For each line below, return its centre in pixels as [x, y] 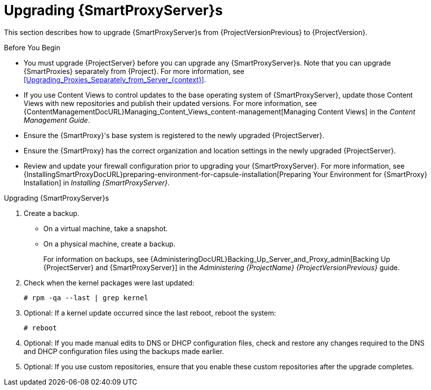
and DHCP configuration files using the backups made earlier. [124, 351]
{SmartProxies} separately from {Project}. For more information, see [134, 71]
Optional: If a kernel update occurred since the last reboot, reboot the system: [150, 313]
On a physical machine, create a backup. [110, 244]
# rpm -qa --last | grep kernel [86, 298]
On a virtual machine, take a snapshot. [106, 228]
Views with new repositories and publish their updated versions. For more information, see [170, 103]
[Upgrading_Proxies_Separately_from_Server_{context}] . [115, 79]
